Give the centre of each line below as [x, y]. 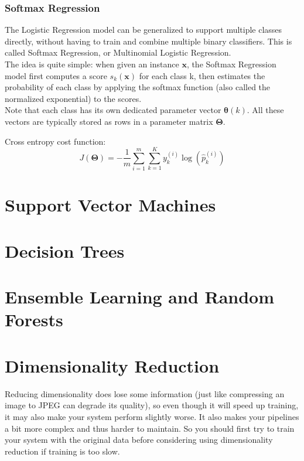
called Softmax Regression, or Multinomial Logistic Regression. [118, 52]
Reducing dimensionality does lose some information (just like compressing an [145, 393]
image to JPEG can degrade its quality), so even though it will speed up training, [152, 405]
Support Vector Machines [110, 205]
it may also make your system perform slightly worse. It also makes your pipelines [152, 416]
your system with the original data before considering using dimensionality [139, 440]
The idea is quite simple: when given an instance [92, 64]
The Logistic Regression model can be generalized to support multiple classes [144, 30]
